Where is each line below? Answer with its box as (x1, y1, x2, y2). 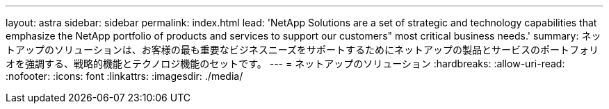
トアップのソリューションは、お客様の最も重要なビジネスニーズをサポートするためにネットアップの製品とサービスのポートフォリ (6, 44, 599, 56)
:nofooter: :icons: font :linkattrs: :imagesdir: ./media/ (6, 70, 243, 82)
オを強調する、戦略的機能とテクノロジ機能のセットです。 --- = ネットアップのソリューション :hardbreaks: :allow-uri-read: (6, 58, 565, 69)
